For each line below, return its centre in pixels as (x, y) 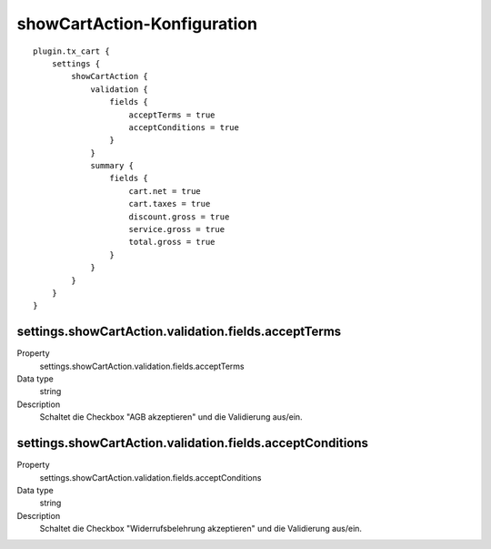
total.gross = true (172, 242)
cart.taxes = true (170, 204)
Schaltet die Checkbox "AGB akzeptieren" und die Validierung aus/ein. (171, 417)
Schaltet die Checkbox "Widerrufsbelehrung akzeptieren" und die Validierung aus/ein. (201, 529)
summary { (112, 166)
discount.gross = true (179, 217)
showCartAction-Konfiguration (137, 24)
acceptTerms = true (172, 115)
